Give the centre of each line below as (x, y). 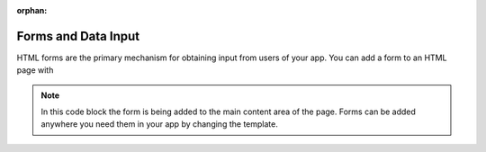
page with (35, 70)
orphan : (32, 10)
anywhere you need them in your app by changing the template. (159, 124)
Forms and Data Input (78, 36)
